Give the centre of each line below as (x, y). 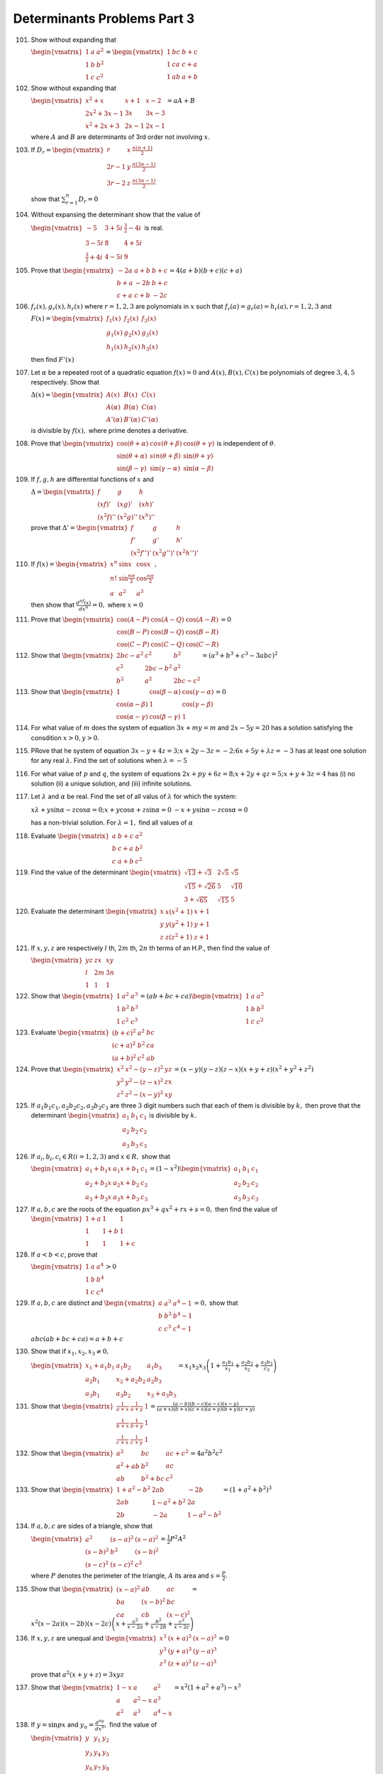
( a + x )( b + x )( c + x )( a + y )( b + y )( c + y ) (206, 1409)
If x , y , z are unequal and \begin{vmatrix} (94, 1638)
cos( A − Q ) (167, 619)
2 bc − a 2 (130, 655)
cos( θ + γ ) (199, 444)
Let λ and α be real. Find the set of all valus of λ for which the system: (134, 797)
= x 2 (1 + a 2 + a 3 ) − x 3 (207, 1687)
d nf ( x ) (83, 602)
